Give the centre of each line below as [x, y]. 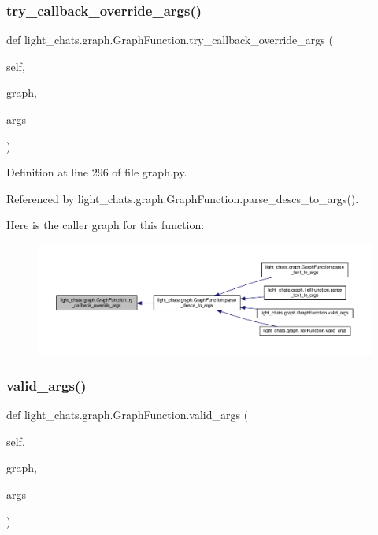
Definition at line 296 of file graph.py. [97, 172]
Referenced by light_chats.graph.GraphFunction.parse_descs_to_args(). [183, 198]
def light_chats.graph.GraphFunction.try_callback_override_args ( [170, 40]
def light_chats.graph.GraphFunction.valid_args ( [128, 415]
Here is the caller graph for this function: [106, 225]
